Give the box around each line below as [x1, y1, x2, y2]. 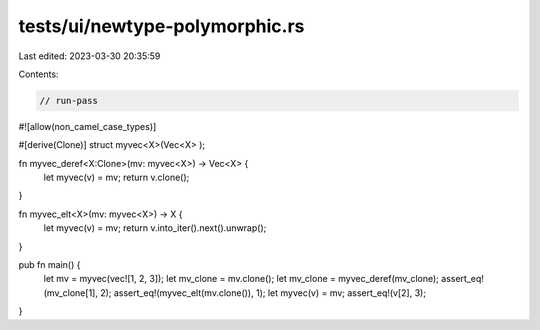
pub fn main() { [18, 259, 81, 271]
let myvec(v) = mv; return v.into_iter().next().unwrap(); [43, 222, 267, 234]
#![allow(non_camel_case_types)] [18, 120, 157, 132]
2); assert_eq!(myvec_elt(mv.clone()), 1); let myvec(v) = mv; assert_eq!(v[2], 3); [100, 286, 427, 299]
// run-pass [39, 95, 99, 106]
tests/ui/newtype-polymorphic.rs [18, 15, 305, 37]
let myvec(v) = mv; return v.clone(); [43, 171, 190, 184]
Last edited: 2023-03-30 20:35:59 [18, 50, 161, 62]
